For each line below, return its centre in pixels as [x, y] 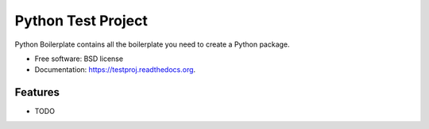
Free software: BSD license [79, 59]
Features [37, 92]
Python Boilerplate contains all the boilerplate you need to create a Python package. [152, 44]
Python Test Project [81, 21]
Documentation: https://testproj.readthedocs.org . [115, 70]
